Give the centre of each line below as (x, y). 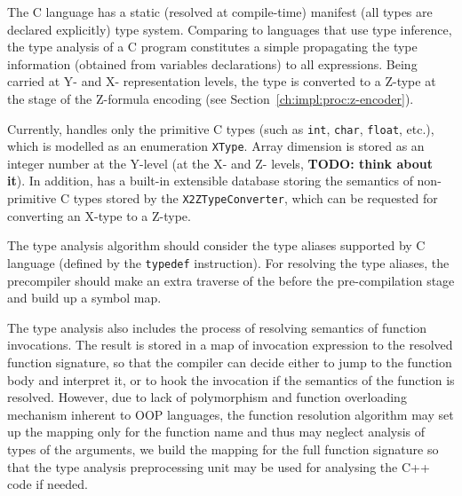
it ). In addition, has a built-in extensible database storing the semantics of (210, 181)
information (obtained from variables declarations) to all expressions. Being (212, 63)
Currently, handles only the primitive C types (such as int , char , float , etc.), (221, 128)
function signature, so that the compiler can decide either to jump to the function (230, 362)
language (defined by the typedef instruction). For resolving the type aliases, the (228, 262)
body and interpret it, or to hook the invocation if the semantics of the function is (231, 379)
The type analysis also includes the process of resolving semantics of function (217, 327)
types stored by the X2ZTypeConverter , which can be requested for (255, 198)
